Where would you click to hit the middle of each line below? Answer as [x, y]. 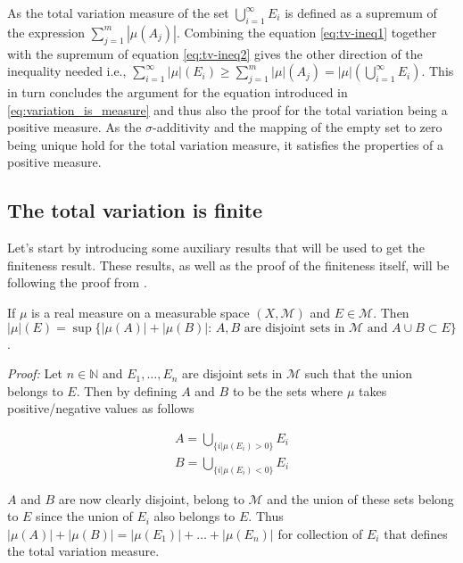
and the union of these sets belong [360, 498]
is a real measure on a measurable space [141, 312]
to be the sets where [288, 390]
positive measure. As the [74, 127]
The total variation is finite [135, 210]
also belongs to [194, 516]
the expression [46, 32]
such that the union [358, 373]
